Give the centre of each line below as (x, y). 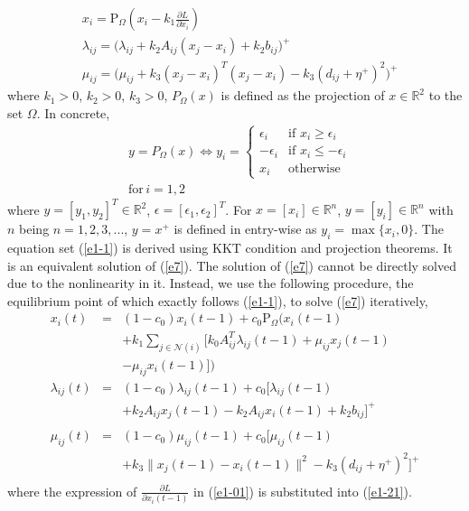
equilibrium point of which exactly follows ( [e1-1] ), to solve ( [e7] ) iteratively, (218, 300)
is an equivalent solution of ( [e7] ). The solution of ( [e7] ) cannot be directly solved (232, 265)
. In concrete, (73, 112)
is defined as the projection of (303, 95)
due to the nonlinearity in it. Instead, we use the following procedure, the (211, 283)
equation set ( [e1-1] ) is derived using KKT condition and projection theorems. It (230, 247)
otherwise (314, 168)
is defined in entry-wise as (245, 229)
